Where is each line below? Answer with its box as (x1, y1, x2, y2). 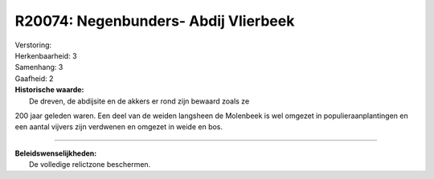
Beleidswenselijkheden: (14, 148, 97, 158)
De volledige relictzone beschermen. (29, 160, 151, 169)
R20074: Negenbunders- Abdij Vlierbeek (14, 12, 295, 30)
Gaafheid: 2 (14, 73, 54, 83)
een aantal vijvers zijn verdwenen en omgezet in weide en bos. (14, 122, 223, 132)
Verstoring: (14, 40, 52, 50)
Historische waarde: (14, 85, 84, 95)
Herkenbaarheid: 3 (14, 51, 77, 60)
